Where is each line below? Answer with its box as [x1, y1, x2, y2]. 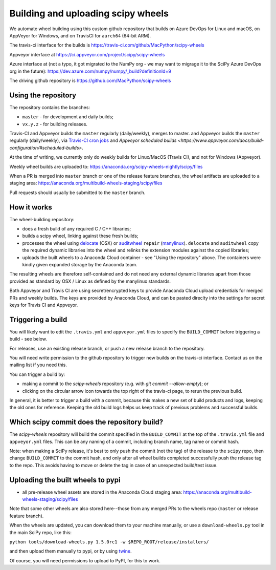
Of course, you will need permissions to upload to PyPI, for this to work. [9, 557, 160, 563]
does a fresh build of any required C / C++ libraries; [22, 226, 131, 231]
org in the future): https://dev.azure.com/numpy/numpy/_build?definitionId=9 [9, 68, 171, 74]
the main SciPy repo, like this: [9, 529, 72, 535]
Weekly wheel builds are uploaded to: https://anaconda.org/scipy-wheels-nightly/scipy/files [9, 163, 203, 170]
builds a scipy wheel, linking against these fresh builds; [22, 233, 139, 239]
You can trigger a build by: [9, 371, 65, 377]
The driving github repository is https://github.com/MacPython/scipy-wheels [9, 77, 171, 83]
